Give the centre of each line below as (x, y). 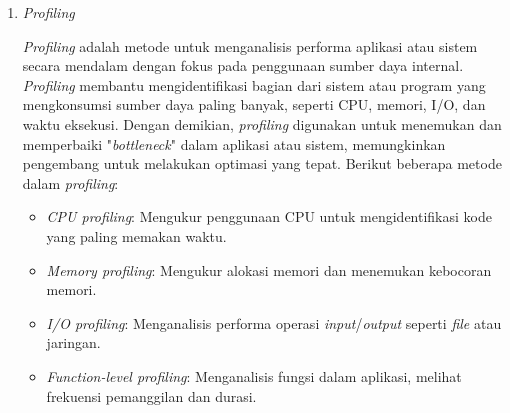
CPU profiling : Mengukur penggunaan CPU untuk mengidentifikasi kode (269, 216)
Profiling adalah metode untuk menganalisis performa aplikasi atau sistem (250, 45)
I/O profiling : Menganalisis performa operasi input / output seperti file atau (274, 322)
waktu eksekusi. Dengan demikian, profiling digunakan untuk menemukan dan (262, 123)
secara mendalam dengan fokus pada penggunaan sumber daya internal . (243, 65)
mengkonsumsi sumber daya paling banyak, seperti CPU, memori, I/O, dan (254, 104)
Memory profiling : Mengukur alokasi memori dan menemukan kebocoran (269, 269)
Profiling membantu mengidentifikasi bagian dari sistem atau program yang (254, 84)
